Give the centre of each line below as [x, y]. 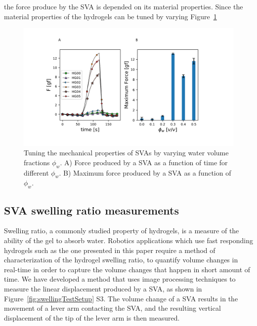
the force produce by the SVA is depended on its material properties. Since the [124, 6]
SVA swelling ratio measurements [91, 210]
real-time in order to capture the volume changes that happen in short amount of [127, 269]
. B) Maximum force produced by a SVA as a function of [145, 172]
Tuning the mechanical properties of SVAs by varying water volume [126, 153]
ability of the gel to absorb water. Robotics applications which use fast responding [129, 240]
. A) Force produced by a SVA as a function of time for [144, 162]
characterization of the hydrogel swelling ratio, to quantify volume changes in [121, 260]
